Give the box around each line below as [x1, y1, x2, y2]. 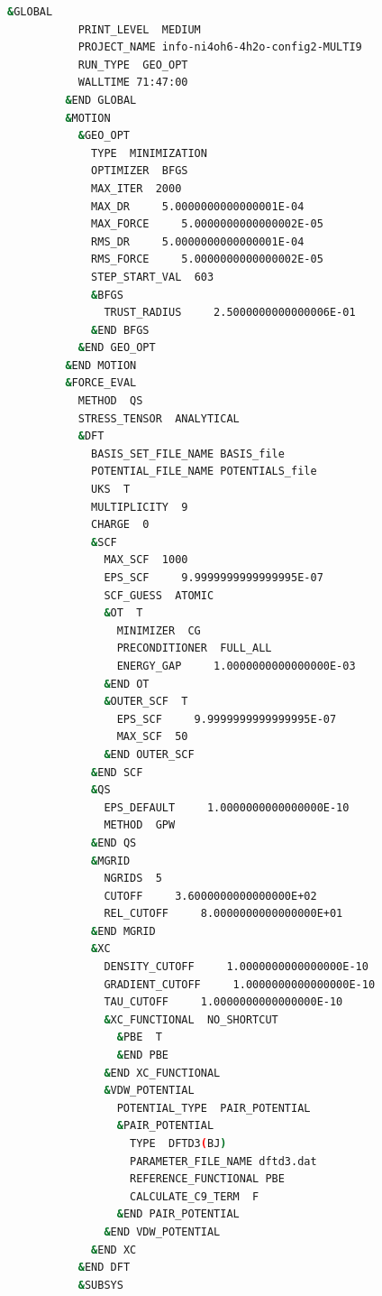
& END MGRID [91, 924, 156, 938]
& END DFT [77, 1261, 131, 1274]
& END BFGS [91, 323, 150, 337]
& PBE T [116, 1031, 162, 1044]
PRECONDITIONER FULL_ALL [116, 642, 272, 655]
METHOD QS [77, 394, 143, 408]
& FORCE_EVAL [65, 376, 137, 390]
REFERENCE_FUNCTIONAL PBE [130, 1172, 285, 1186]
